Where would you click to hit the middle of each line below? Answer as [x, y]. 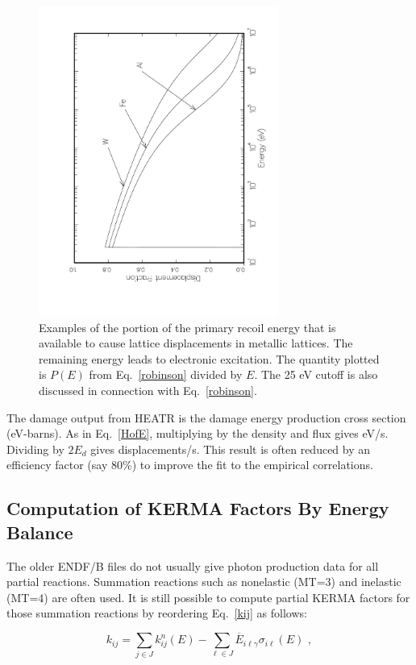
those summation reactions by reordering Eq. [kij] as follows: [157, 613]
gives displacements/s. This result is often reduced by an [231, 449]
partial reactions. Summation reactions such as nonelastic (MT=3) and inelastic [204, 582]
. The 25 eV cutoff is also [316, 374]
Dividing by [35, 449]
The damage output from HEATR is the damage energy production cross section [206, 417]
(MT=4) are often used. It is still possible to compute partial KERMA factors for [208, 597]
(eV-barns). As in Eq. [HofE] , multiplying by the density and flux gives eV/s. [198, 433]
